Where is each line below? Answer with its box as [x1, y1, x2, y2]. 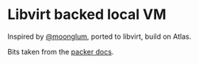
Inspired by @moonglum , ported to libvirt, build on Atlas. [7, 32, 192, 41]
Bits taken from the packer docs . [7, 47, 114, 56]
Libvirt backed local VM [7, 6, 166, 24]
